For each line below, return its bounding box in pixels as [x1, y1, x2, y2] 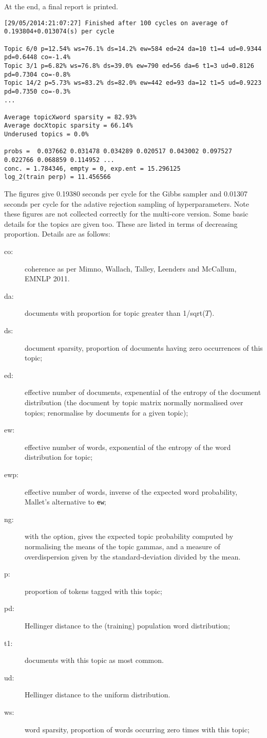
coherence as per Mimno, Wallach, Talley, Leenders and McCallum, [25, 263, 237, 274]
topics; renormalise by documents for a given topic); [25, 407, 188, 418]
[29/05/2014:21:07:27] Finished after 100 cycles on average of [4, 19, 228, 27]
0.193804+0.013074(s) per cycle [4, 28, 115, 35]
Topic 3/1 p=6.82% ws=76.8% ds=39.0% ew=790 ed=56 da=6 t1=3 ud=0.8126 [4, 62, 254, 69]
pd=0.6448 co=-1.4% [4, 53, 70, 61]
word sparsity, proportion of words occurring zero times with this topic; [25, 724, 250, 734]
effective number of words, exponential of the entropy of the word [25, 441, 231, 452]
